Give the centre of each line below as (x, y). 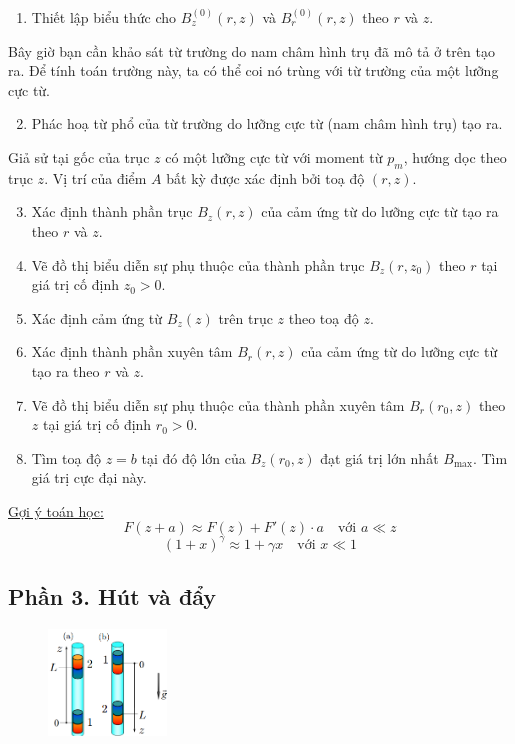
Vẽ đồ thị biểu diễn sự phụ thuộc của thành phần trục (198, 264)
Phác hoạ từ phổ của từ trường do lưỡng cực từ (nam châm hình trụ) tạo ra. (267, 123)
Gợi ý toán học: (56, 510)
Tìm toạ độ (66, 457)
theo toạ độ (323, 317)
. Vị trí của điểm (95, 177)
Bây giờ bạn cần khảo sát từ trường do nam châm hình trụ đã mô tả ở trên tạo (251, 50)
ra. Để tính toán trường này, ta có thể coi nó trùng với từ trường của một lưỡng (253, 70)
